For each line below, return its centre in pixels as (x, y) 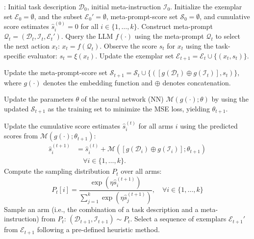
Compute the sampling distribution (57, 171)
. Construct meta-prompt (175, 26)
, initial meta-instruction (124, 6)
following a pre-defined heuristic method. (98, 229)
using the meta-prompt (169, 36)
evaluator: (43, 55)
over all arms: (141, 171)
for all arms (156, 125)
